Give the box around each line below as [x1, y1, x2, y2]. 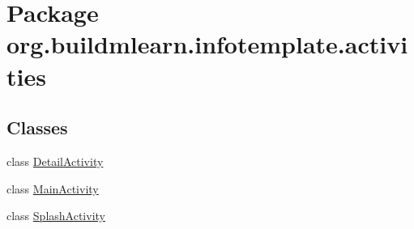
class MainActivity [6, 180, 99, 197]
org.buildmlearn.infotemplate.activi [6, 28, 408, 61]
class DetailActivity [6, 152, 104, 169]
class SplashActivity [6, 207, 105, 224]
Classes [6, 115, 68, 140]
